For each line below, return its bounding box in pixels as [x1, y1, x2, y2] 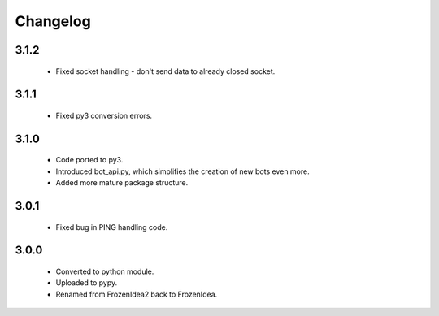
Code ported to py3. [55, 155, 124, 165]
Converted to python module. [55, 266, 154, 276]
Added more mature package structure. [55, 178, 189, 188]
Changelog [15, 12, 91, 30]
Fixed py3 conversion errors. [55, 110, 153, 120]
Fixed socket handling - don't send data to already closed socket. [55, 66, 276, 76]
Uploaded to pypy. [55, 278, 118, 288]
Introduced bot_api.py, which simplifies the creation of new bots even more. [55, 167, 310, 176]
